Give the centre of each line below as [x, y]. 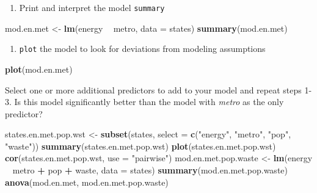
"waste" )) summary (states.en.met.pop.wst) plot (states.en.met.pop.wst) [140, 146]
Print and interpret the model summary [92, 7]
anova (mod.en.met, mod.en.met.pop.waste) [87, 182]
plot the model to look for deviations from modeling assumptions [142, 49]
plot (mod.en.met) [39, 69]
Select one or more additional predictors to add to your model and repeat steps [153, 89]
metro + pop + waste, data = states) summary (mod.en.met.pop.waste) [150, 170]
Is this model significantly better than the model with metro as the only [149, 102]
